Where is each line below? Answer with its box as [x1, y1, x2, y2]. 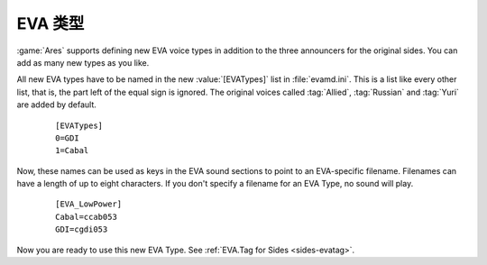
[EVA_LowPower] [55, 199, 123, 209]
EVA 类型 [16, 14, 85, 33]
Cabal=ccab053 [55, 212, 117, 222]
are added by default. [16, 99, 96, 110]
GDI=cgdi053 [55, 224, 108, 234]
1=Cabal [55, 145, 89, 156]
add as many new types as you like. [16, 57, 150, 68]
